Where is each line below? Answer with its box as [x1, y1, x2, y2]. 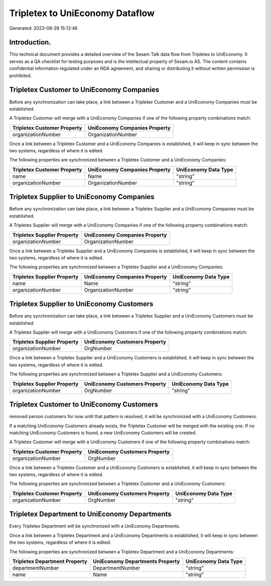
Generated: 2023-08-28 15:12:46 [9, 25, 78, 31]
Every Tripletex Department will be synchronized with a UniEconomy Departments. [9, 523, 181, 529]
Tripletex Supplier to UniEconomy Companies [9, 192, 155, 201]
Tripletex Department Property [12, 558, 88, 565]
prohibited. [9, 72, 32, 78]
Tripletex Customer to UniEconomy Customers [9, 400, 158, 409]
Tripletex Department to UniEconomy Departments [9, 510, 172, 519]
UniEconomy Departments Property [93, 558, 180, 565]
